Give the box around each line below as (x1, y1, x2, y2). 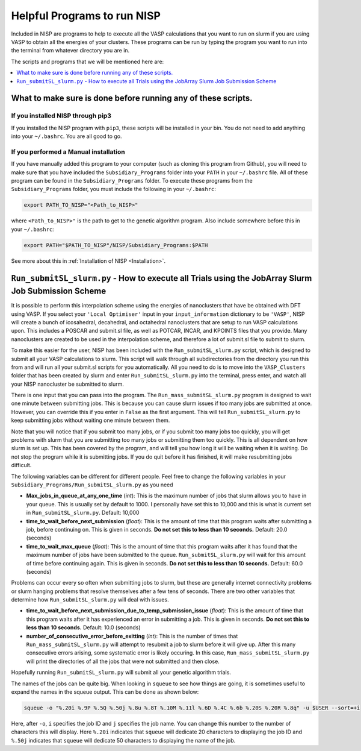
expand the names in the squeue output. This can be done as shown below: (11, 688, 199, 696)
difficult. (11, 462, 32, 469)
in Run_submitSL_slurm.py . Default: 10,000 (26, 509, 140, 517)
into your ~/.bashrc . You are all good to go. (11, 133, 123, 140)
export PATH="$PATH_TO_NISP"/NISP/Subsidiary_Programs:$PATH (23, 242, 208, 248)
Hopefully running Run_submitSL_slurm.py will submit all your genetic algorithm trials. (11, 669, 232, 676)
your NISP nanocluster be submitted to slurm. (11, 380, 125, 388)
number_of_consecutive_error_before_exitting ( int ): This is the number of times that (26, 632, 238, 639)
